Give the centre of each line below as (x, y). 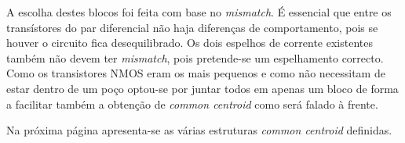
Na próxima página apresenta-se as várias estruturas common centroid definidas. (199, 130)
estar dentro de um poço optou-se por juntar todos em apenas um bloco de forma (202, 88)
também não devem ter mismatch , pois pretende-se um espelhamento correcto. (195, 57)
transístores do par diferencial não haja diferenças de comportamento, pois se (192, 27)
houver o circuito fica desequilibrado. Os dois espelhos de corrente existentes (190, 43)
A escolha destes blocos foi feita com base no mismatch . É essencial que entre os (199, 12)
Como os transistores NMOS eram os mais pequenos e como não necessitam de (196, 73)
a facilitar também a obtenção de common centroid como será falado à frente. (192, 104)
